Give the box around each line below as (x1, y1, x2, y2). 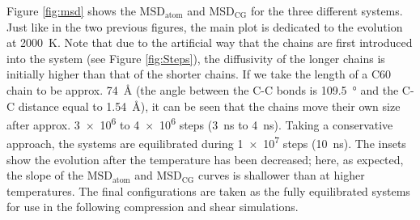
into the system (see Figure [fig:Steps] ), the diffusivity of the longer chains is (6, 49, 385, 66)
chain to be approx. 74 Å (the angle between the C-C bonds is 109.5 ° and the (6, 81, 399, 98)
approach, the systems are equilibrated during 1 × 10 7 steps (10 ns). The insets (6, 133, 406, 152)
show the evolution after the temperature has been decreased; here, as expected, (6, 150, 404, 167)
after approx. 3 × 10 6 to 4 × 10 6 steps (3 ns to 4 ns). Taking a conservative (6, 114, 393, 133)
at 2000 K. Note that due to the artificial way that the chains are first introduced (6, 34, 413, 51)
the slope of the (6, 167, 83, 184)
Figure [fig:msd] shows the (6, 2, 136, 19)
